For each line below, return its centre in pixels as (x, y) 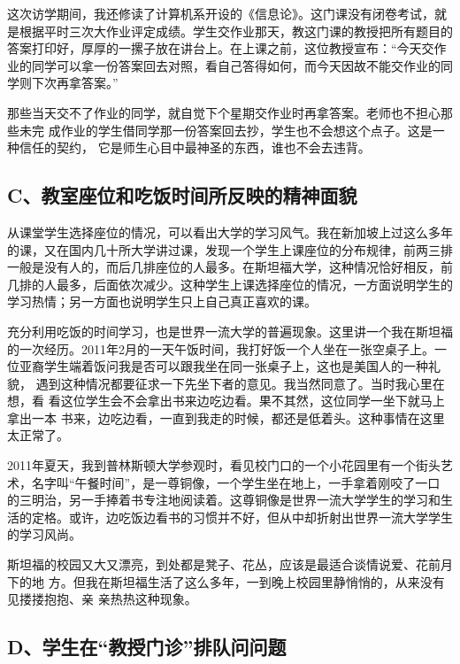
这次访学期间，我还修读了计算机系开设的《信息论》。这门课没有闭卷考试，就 (227, 13)
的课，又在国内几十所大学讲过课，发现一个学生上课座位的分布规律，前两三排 (230, 249)
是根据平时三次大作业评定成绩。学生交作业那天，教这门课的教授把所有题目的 (230, 31)
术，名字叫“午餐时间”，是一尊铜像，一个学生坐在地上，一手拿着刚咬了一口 (224, 482)
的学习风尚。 (44, 534)
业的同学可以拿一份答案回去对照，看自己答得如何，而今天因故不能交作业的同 (230, 65)
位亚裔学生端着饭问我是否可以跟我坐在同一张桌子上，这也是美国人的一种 (218, 366)
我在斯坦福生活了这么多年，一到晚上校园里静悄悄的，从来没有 (265, 581)
